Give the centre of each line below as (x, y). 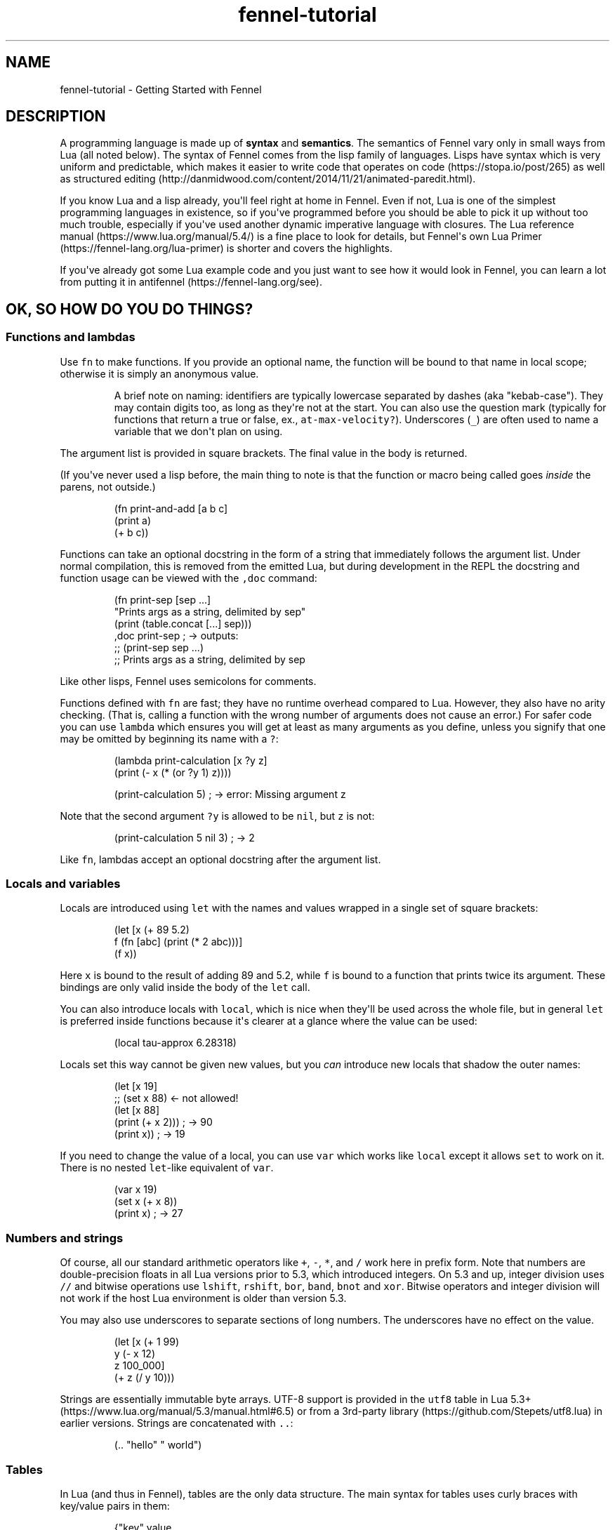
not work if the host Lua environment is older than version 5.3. (203, 1298)
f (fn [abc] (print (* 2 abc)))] (178, 942)
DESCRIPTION (56, 117)
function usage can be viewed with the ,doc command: (189, 578)
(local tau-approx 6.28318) (175, 1043)
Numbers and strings (65, 1238)
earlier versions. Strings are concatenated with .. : (177, 1423)
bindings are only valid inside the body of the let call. (185, 987)
